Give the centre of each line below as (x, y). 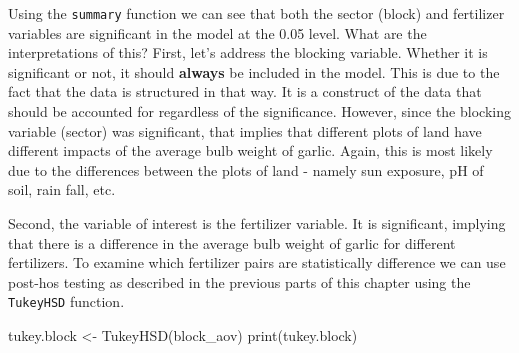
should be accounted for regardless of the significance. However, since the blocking (259, 111)
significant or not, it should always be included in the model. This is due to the (254, 71)
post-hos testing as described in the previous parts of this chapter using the (239, 281)
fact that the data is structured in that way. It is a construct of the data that (245, 91)
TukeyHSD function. (66, 301)
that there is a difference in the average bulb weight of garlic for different (232, 242)
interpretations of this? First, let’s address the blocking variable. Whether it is (248, 52)
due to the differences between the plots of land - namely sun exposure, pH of (246, 169)
